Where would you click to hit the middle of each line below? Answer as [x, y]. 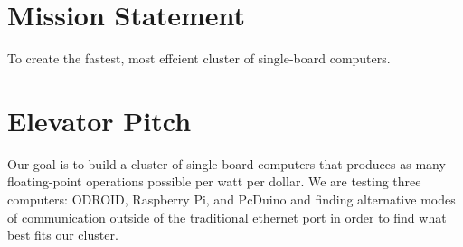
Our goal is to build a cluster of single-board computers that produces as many [227, 163]
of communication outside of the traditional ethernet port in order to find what [227, 217]
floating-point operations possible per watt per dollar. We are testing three [214, 181]
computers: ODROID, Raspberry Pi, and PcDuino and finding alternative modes [231, 199]
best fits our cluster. [63, 235]
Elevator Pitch [99, 120]
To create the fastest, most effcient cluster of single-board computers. [199, 58]
